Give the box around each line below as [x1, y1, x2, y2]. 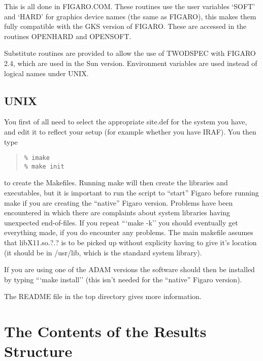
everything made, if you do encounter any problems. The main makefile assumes [4, 227, 253, 238]
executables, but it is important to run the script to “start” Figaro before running [4, 187, 259, 198]
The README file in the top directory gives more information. [4, 291, 202, 302]
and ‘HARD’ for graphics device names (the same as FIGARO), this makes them [4, 11, 256, 21]
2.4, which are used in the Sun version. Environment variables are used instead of [4, 57, 257, 68]
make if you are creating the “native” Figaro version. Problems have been [4, 197, 233, 208]
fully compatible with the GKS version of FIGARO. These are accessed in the [4, 21, 247, 31]
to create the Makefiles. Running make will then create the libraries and [4, 177, 228, 188]
